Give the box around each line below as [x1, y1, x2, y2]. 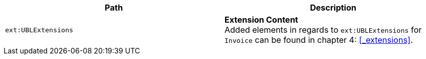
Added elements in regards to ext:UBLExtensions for [225, 25, 422, 35]
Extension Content [225, 15, 298, 25]
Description [310, 3, 356, 13]
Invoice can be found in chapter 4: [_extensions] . [225, 35, 413, 45]
